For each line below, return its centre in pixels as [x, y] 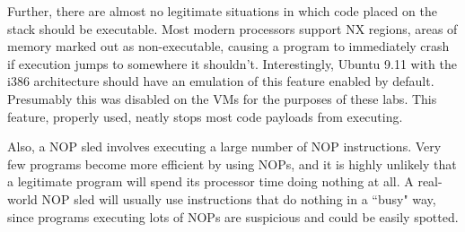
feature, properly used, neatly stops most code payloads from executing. [205, 116]
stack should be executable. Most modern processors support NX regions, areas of [232, 28]
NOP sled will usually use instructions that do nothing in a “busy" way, [239, 198]
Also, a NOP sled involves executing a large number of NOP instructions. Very [224, 146]
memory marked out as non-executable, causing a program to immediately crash [228, 46]
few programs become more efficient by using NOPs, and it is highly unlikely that [232, 163]
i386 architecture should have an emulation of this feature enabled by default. [221, 81]
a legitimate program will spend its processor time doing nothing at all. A [211, 181]
